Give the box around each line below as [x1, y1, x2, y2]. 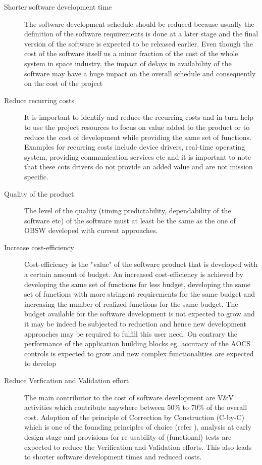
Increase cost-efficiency [4, 242, 74, 252]
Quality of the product [4, 188, 74, 199]
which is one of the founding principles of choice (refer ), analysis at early [24, 422, 252, 432]
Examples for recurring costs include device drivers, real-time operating [24, 142, 245, 152]
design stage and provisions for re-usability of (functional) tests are [24, 431, 232, 442]
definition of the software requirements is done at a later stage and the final [24, 28, 258, 39]
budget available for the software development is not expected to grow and [24, 308, 255, 319]
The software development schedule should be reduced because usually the [24, 18, 254, 29]
